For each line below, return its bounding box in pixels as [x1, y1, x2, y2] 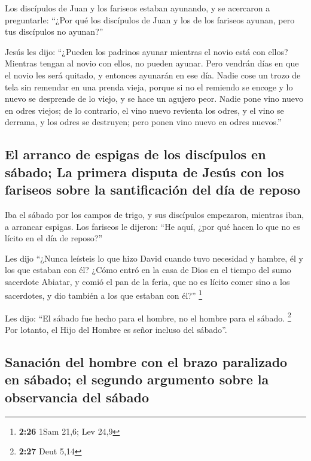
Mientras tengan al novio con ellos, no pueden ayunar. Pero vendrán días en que [5, 57, 299, 69]
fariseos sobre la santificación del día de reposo [5, 180, 301, 199]
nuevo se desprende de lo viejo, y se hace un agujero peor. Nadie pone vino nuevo [5, 92, 303, 105]
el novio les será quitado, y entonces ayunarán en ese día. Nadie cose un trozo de [5, 68, 301, 81]
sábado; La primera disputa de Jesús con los [5, 162, 284, 181]
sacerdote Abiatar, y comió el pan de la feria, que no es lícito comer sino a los [5, 275, 290, 287]
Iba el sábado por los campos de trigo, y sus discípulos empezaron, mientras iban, [5, 208, 304, 220]
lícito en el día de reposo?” [5, 232, 103, 244]
